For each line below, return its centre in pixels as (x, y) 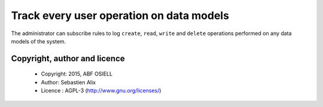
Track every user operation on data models (120, 15)
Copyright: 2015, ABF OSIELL (77, 74)
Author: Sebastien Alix (68, 82)
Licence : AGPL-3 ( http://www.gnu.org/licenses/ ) (101, 91)
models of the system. (39, 41)
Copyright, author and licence (68, 59)
